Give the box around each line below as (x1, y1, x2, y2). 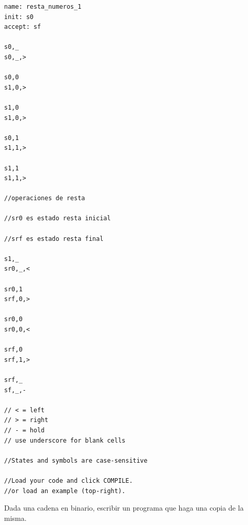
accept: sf (4, 23, 41, 31)
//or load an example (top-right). (4, 487, 126, 495)
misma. (4, 512, 27, 523)
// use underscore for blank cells (4, 436, 126, 444)
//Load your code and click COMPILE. (4, 477, 133, 484)
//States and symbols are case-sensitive (4, 457, 148, 464)
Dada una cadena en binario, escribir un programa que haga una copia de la (4, 502, 244, 513)
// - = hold (4, 426, 45, 434)
